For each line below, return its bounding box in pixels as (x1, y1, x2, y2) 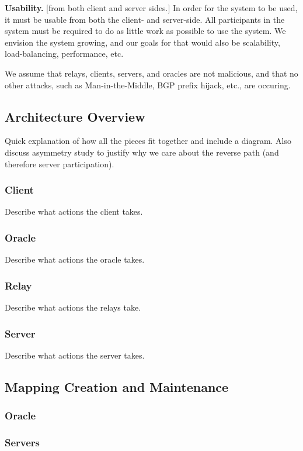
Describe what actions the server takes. (5, 349, 145, 361)
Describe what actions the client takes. (5, 205, 143, 218)
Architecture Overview (5, 107, 145, 125)
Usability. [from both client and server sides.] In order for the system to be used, (5, 2, 298, 13)
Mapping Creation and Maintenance (5, 377, 229, 395)
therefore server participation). (5, 157, 114, 170)
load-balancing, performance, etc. (5, 47, 124, 60)
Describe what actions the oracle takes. (5, 253, 145, 266)
